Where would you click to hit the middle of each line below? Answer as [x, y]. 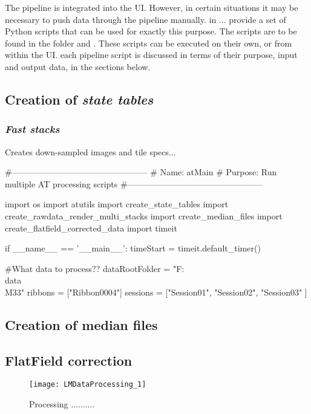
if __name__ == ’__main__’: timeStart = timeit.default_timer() [133, 248]
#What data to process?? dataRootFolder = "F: [95, 268]
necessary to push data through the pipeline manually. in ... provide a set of [146, 19]
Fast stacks [32, 129]
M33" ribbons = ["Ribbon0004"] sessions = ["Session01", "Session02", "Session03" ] [156, 292]
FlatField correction [69, 360]
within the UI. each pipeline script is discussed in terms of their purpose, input [151, 55]
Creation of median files [81, 324]
